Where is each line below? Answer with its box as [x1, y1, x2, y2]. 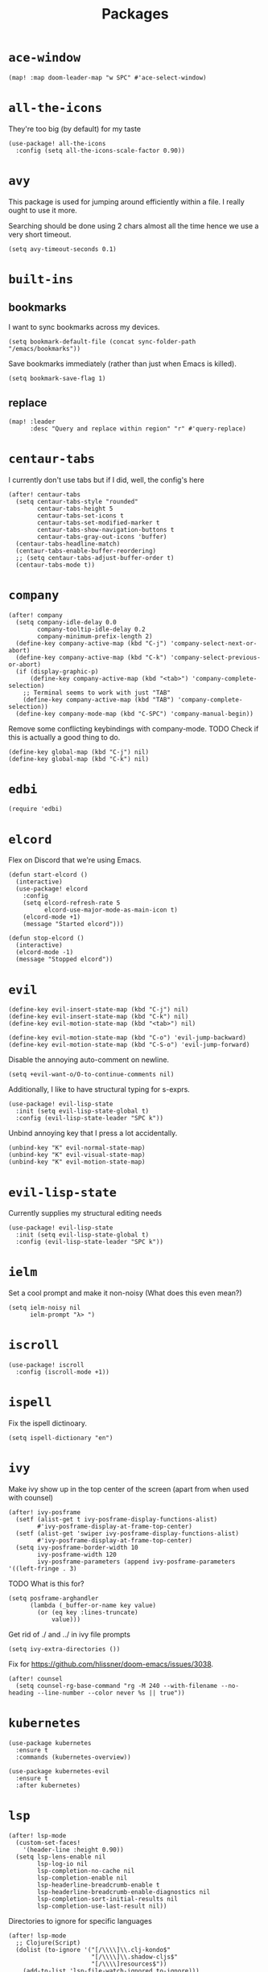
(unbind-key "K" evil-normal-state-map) [8, 1144, 146, 1152]
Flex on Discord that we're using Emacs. [8, 855, 142, 865]
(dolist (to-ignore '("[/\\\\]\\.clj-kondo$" [15, 1945, 171, 1953]
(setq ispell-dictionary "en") [8, 1434, 113, 1443]
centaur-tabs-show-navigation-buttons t [37, 525, 175, 533]
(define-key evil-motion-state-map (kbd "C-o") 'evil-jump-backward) [8, 1034, 247, 1042]
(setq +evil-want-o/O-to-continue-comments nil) [8, 1071, 175, 1079]
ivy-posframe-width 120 [37, 1550, 117, 1558]
